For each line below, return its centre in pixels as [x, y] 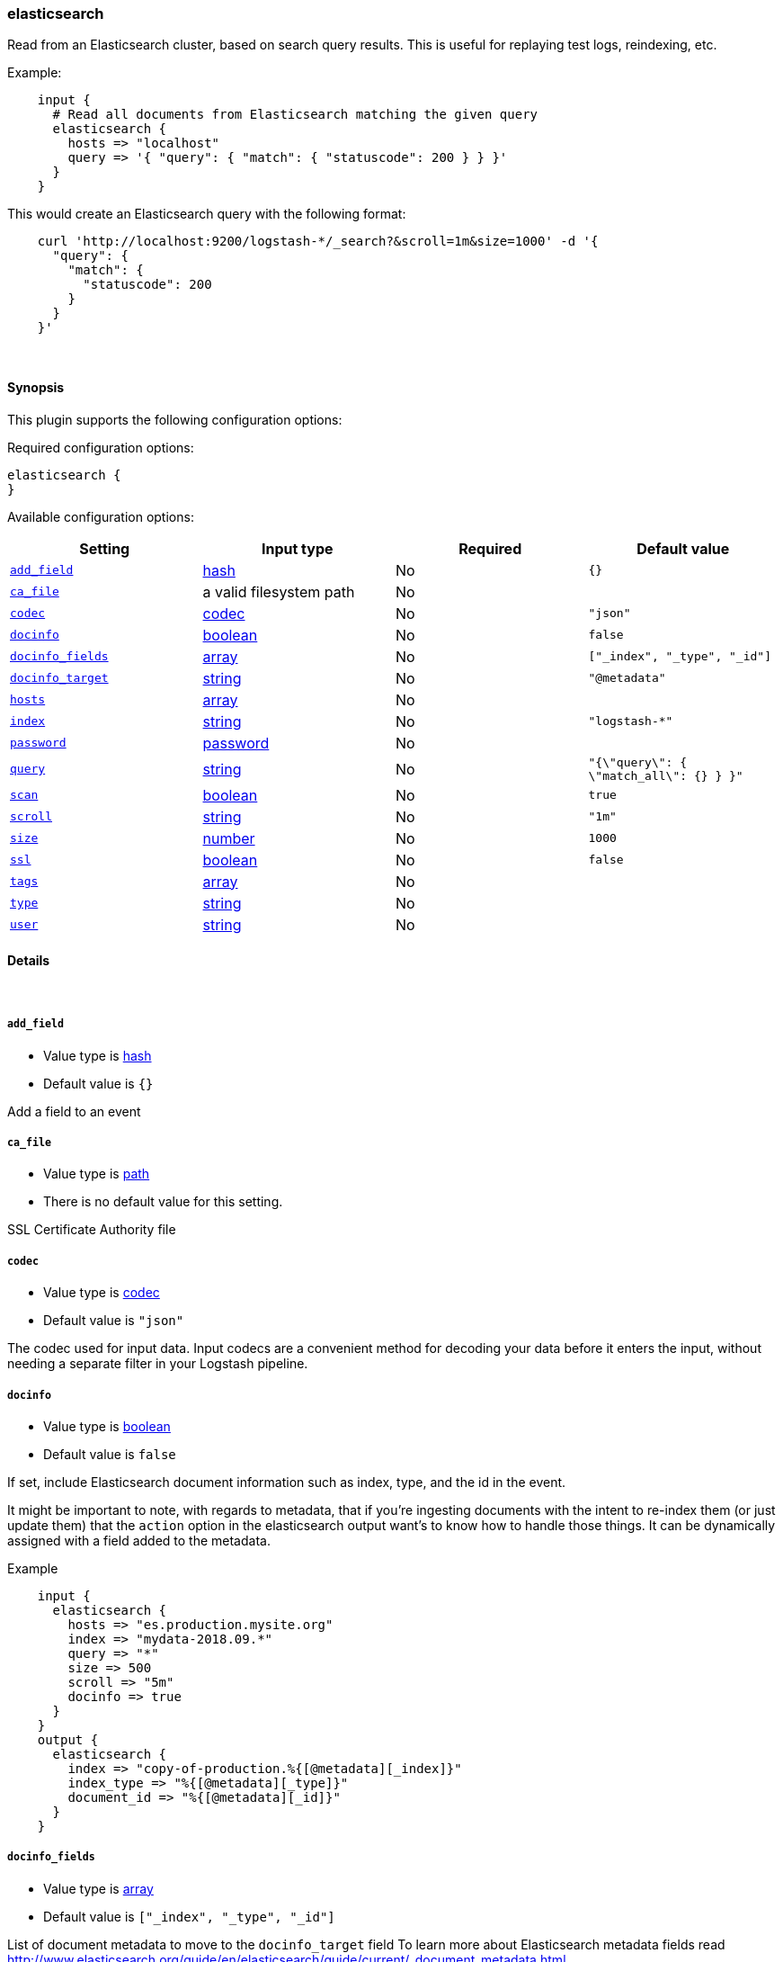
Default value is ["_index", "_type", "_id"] [189, 1916]
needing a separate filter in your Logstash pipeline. [158, 1364]
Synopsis [36, 387]
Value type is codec [102, 1293]
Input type [297, 548]
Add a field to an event [74, 1111]
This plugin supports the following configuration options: [175, 419]
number [229, 838]
